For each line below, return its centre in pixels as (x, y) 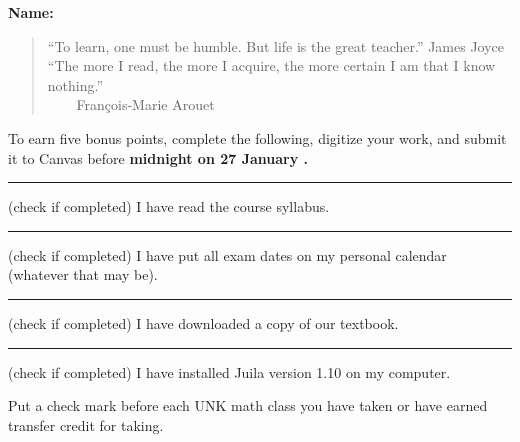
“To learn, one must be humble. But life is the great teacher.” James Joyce (276, 45)
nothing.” (75, 84)
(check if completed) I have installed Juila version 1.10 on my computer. (229, 371)
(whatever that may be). (83, 274)
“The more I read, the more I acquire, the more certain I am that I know (271, 65)
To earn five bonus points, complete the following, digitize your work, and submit (257, 137)
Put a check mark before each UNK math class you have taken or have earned (248, 405)
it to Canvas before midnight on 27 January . (158, 157)
